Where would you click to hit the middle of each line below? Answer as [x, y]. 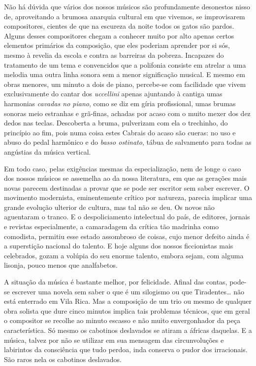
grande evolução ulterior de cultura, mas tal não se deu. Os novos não [109, 207]
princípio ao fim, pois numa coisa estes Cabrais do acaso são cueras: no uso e [120, 132]
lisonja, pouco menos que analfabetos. [61, 265]
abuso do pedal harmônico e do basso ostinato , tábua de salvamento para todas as [128, 142]
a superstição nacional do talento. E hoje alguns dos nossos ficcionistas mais [119, 246]
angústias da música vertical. [48, 151]
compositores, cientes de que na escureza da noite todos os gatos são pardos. [119, 26]
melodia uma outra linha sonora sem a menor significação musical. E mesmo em [125, 74]
